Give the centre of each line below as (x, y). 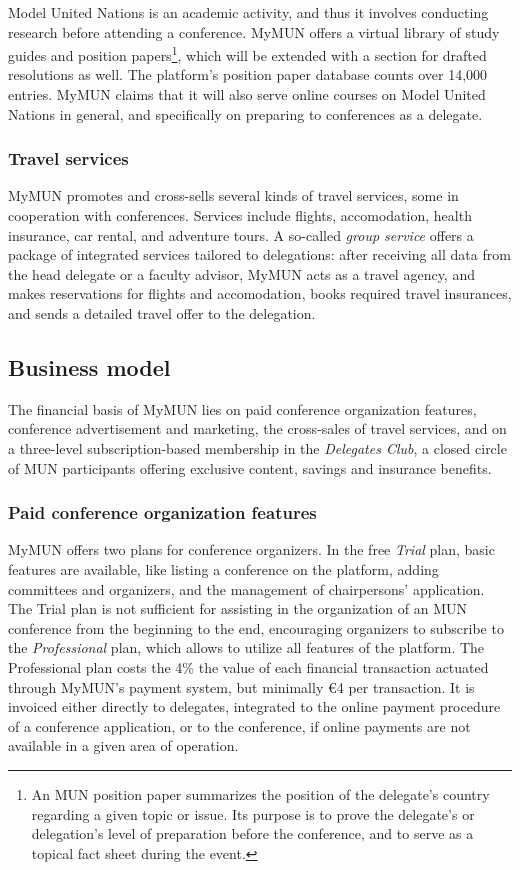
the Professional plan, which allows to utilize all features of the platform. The (246, 647)
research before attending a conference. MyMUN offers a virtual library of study (254, 31)
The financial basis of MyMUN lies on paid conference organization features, (242, 408)
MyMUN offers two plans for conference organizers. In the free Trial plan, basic (251, 549)
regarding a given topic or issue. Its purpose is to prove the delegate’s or (253, 813)
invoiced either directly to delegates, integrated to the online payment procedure (254, 706)
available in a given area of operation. (123, 745)
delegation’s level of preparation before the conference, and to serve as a (252, 833)
